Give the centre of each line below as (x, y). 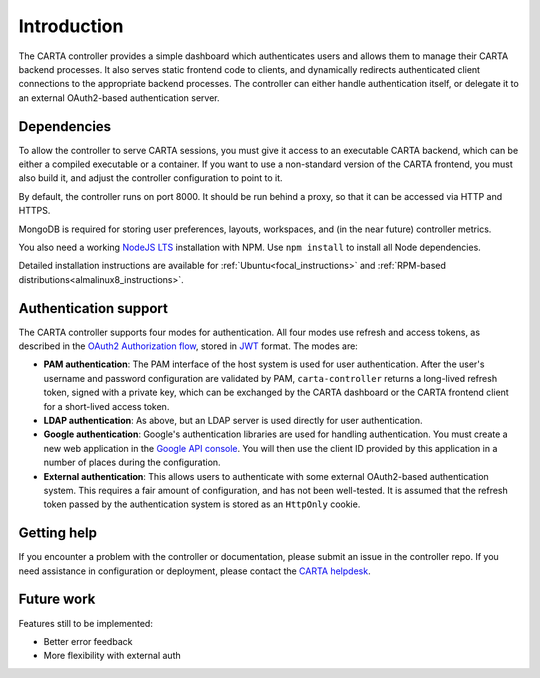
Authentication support (93, 308)
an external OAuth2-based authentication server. (119, 97)
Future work (57, 599)
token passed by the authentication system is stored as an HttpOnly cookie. (202, 504)
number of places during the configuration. (132, 462)
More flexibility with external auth (112, 656)
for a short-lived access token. (106, 406)
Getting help (57, 533)
